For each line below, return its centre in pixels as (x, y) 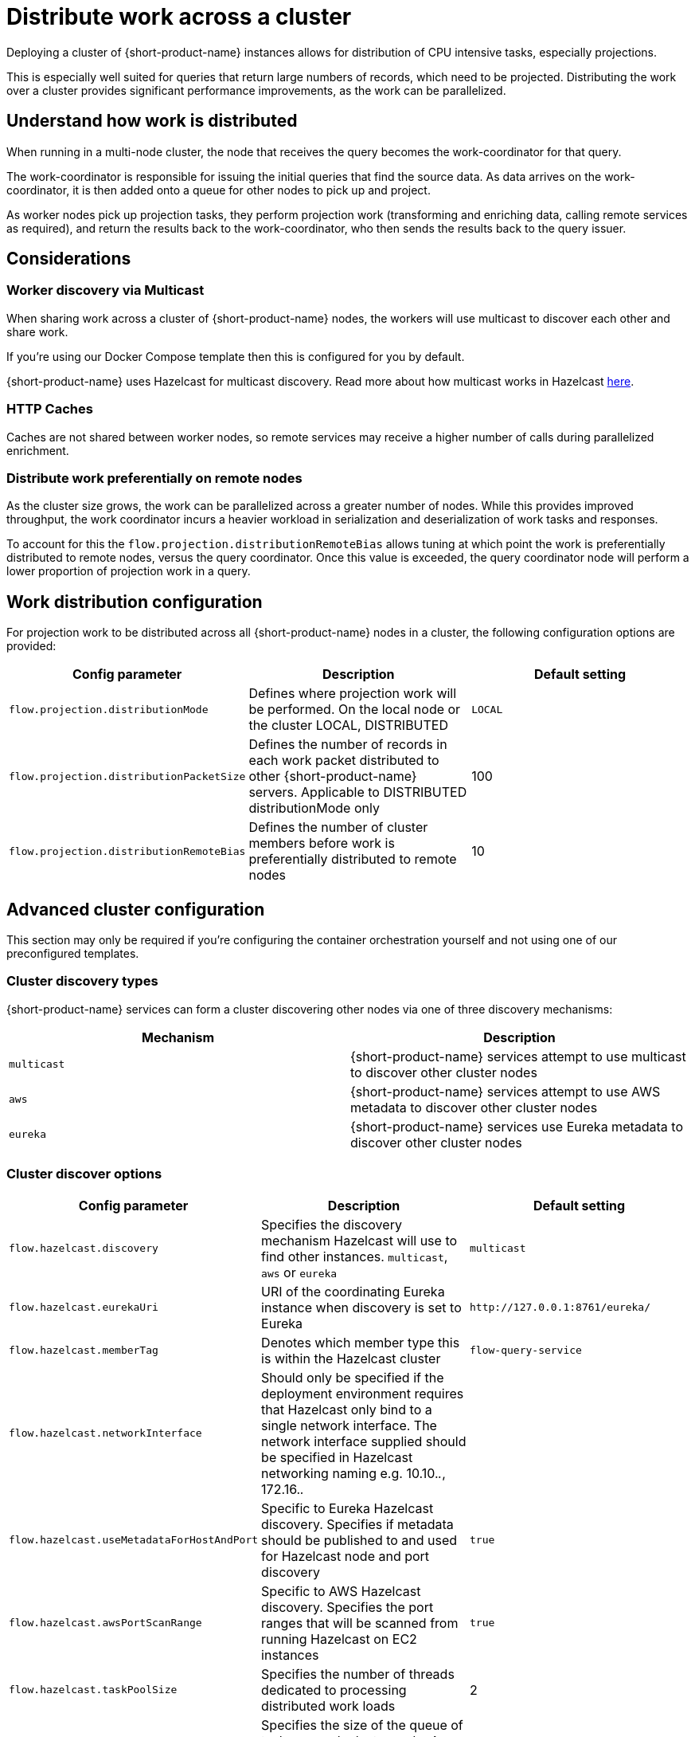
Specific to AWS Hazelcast (341, 1591)
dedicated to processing (334, 1690)
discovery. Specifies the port (347, 1607)
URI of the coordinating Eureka (353, 1291)
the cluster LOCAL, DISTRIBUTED (349, 725)
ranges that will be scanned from (360, 1623)
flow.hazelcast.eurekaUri (84, 1307)
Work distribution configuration (135, 602)
